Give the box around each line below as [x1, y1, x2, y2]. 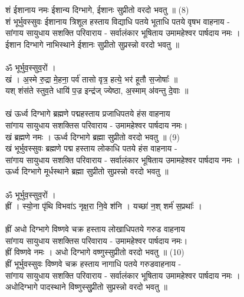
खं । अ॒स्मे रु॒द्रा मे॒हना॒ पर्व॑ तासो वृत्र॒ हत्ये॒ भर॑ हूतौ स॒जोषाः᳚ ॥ [5, 72, 178, 85]
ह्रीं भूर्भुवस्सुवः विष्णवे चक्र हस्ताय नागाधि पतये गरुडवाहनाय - [5, 258, 182, 270]
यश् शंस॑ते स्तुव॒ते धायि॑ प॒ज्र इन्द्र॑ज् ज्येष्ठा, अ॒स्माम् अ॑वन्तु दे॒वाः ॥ [5, 84, 189, 97]
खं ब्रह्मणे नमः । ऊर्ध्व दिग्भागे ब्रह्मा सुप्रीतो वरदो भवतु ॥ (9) [5, 130, 180, 143]
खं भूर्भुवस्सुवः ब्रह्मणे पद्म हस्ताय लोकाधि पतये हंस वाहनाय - [5, 142, 177, 154]
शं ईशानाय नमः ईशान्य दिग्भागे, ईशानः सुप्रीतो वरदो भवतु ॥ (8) [5, 4, 189, 15]
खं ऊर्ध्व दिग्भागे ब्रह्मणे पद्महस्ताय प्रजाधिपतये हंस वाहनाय [5, 107, 170, 120]
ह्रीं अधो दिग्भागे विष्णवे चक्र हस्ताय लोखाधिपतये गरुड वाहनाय [5, 223, 185, 235]
